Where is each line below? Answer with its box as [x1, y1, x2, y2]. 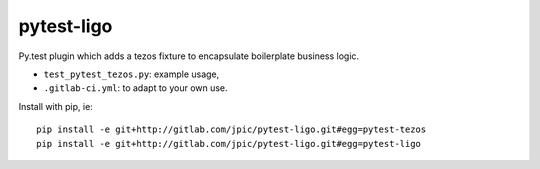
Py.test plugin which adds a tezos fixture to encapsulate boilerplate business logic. [18, 50, 360, 62]
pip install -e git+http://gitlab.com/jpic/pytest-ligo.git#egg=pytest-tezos [36, 124, 427, 135]
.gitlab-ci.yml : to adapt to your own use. [43, 82, 229, 94]
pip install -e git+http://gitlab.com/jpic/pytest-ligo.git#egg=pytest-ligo [36, 138, 422, 149]
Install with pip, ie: [18, 100, 94, 112]
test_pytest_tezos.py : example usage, [43, 68, 220, 80]
